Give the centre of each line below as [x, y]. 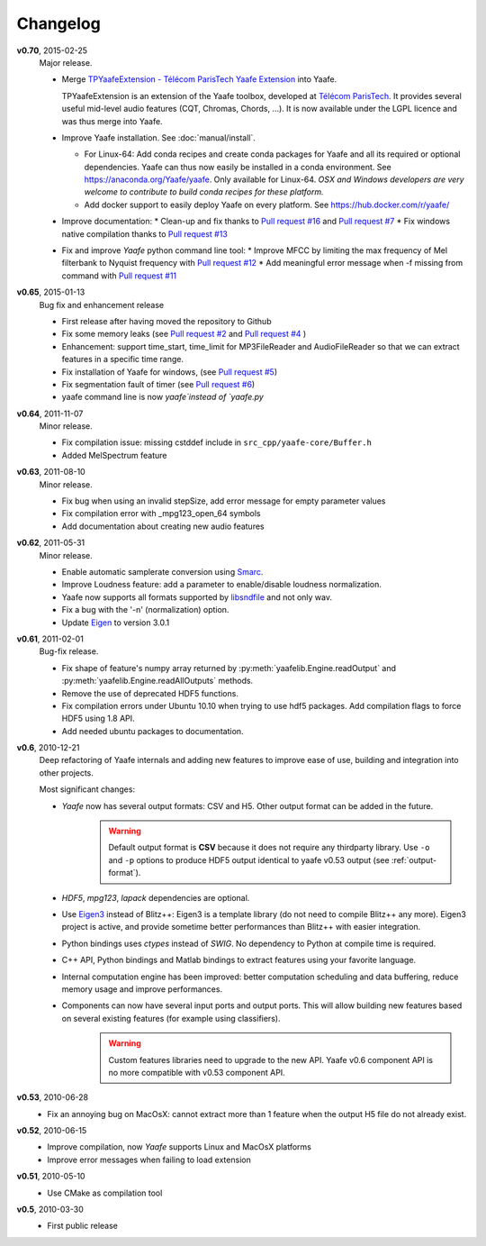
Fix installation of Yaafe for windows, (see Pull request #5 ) [170, 372]
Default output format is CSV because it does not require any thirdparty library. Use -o [269, 848]
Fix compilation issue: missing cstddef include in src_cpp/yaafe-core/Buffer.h [217, 442]
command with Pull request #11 [119, 276]
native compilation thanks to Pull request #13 [145, 233]
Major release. [66, 62]
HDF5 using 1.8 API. [98, 718]
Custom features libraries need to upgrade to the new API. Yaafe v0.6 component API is [271, 1060]
